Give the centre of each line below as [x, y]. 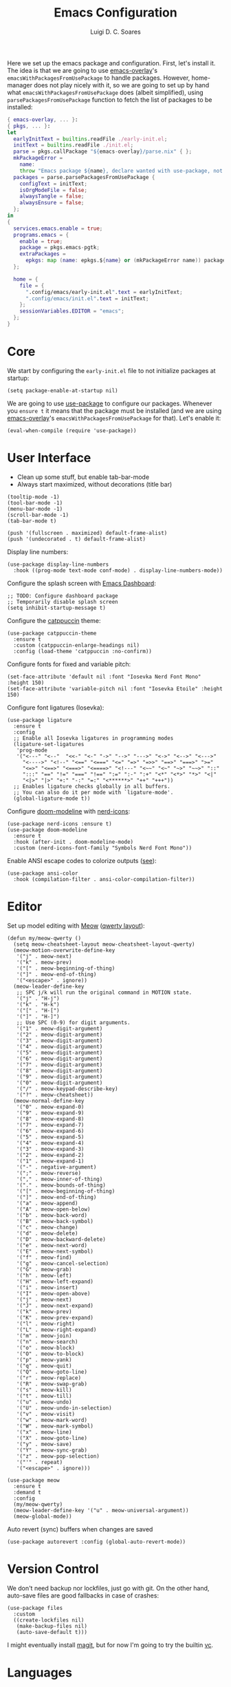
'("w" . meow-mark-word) [52, 1420]
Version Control [53, 1569]
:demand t [27, 1492]
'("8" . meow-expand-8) [50, 1119]
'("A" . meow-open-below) [53, 1209]
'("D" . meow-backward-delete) [61, 1239]
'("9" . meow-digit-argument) [59, 1076]
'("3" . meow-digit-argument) [59, 1041]
